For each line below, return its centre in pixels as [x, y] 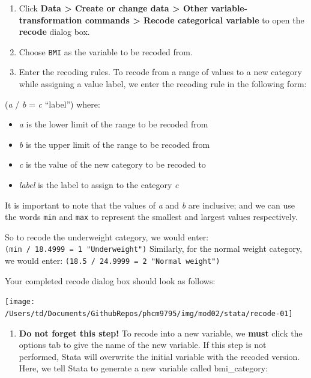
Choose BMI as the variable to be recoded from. [106, 51]
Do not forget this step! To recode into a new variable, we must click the [161, 333]
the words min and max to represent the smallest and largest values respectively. [151, 217]
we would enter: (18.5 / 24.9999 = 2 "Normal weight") [113, 261]
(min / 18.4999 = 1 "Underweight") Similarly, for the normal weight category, [154, 248]
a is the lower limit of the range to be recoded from [113, 124]
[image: [20, 302]
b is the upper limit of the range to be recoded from [114, 144]
